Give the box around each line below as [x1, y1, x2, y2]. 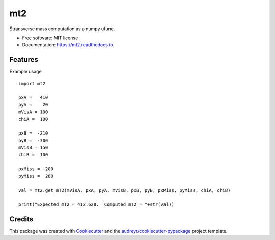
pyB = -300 [18, 138, 48, 143]
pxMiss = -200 [18, 166, 53, 172]
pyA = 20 [18, 102, 48, 108]
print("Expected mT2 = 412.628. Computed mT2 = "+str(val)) [18, 202, 174, 207]
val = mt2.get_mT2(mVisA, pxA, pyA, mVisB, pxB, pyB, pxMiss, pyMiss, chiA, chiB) [18, 188, 231, 193]
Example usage [9, 69, 42, 75]
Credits [9, 215, 34, 224]
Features [9, 55, 38, 64]
